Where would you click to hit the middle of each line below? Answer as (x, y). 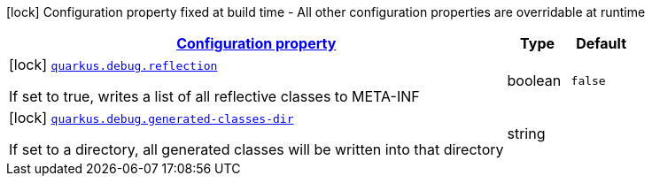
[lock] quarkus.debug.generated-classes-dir (151, 118)
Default (601, 43)
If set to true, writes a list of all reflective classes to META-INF (214, 96)
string (526, 133)
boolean (534, 80)
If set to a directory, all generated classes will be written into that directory (256, 149)
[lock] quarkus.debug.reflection (113, 65)
